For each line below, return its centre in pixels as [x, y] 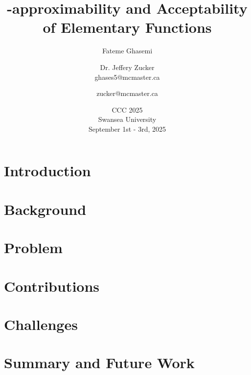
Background [45, 209]
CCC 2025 [127, 109]
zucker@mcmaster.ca [127, 93]
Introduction [47, 171]
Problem [33, 247]
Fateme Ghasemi [127, 51]
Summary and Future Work [99, 363]
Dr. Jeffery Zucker [127, 67]
